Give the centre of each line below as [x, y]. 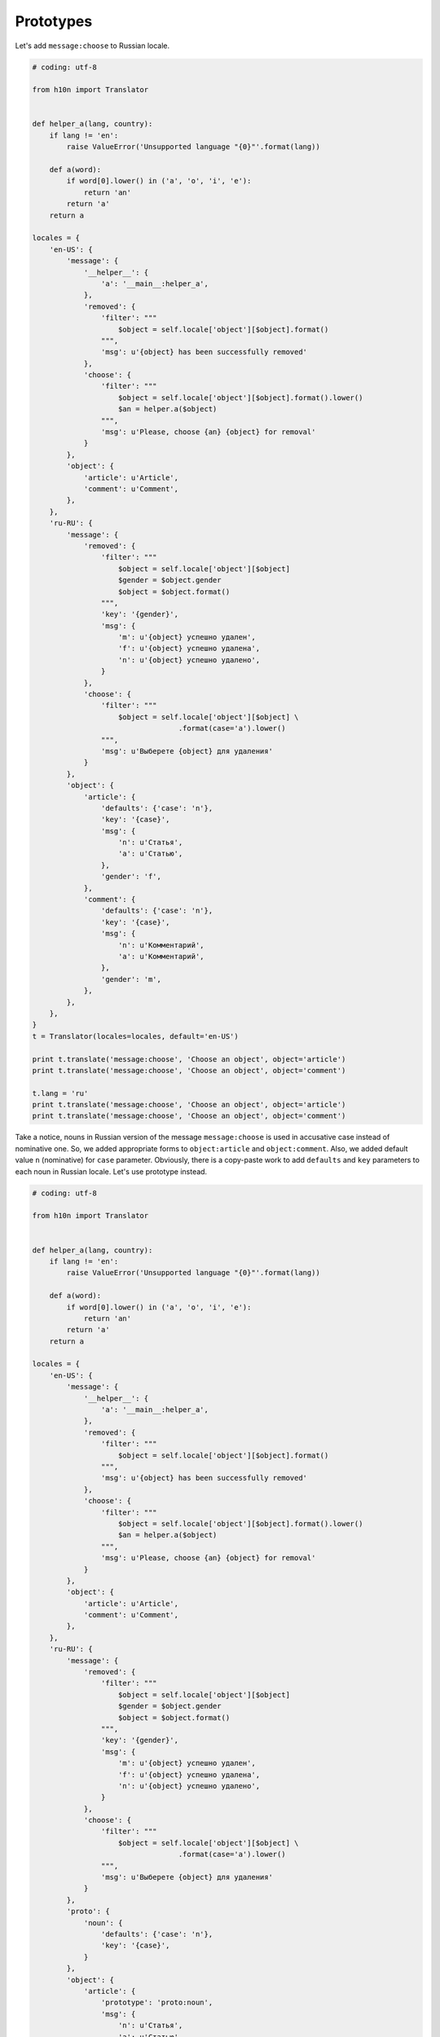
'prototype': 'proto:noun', [157, 2003]
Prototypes [54, 21]
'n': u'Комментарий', [161, 945]
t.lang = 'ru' [60, 1093]
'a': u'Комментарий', [161, 956]
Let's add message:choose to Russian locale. [92, 46]
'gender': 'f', [131, 877]
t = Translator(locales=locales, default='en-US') [136, 1036]
